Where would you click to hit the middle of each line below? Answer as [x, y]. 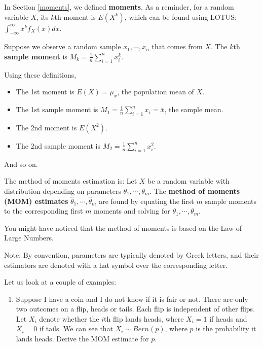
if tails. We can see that [76, 328]
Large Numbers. [29, 238]
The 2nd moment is [46, 127]
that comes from [177, 46]
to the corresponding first [44, 211]
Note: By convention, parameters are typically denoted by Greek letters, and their [131, 254]
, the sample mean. [194, 109]
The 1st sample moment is [57, 109]
